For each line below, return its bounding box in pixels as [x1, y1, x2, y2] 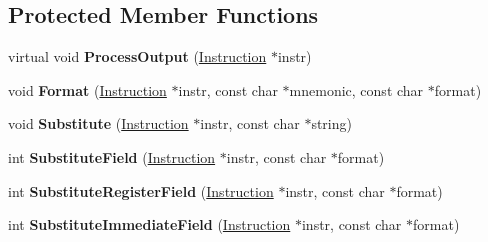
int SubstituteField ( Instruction [8, 146, 216, 167]
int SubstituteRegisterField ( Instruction [8, 180, 274, 201]
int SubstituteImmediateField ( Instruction [8, 214, 291, 235]
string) [311, 113, 352, 134]
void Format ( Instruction [8, 79, 167, 100]
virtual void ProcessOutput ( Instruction [8, 46, 267, 67]
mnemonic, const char [289, 79, 424, 100]
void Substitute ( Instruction [8, 113, 189, 134]
